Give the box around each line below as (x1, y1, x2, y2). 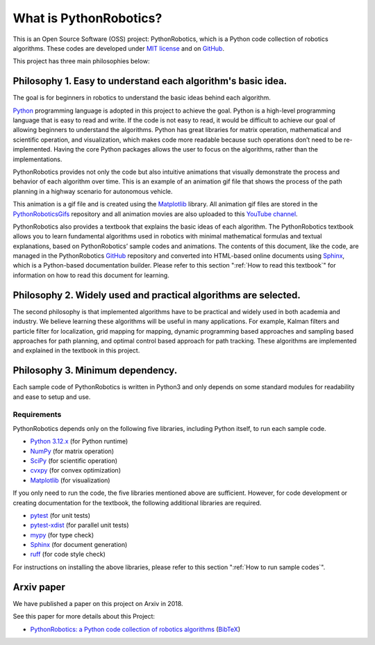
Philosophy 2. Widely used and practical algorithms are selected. (12, 289, 301, 301)
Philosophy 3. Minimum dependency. (12, 365, 178, 377)
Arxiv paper (12, 581, 65, 593)
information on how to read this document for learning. (12, 271, 169, 279)
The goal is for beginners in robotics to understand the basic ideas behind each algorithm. (12, 94, 271, 102)
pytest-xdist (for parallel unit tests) (30, 521, 129, 530)
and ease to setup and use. (12, 393, 91, 401)
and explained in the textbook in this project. (12, 346, 140, 354)
